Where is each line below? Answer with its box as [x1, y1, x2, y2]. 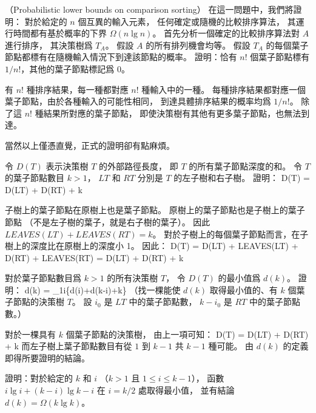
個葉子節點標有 [250, 50, 310, 63]
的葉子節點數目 [5, 171, 64, 184]
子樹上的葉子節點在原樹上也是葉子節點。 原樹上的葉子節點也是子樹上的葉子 [5, 203, 305, 216]
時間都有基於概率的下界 [13, 27, 107, 39]
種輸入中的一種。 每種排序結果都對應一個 [141, 83, 306, 95]
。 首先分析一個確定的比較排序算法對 [152, 27, 300, 39]
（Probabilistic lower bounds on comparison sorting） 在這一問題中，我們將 [5, 3, 294, 15]
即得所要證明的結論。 [5, 351, 90, 364]
